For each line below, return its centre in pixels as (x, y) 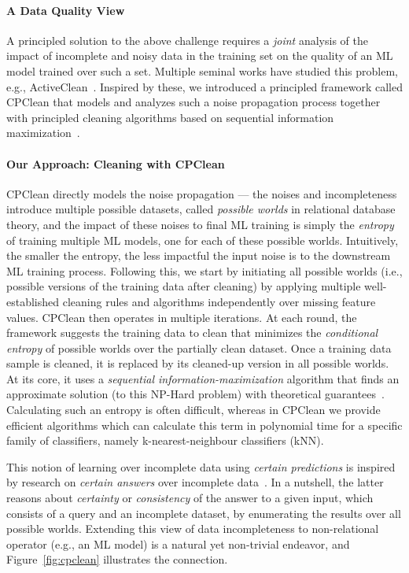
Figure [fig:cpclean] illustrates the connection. (117, 559)
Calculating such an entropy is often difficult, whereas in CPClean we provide (193, 410)
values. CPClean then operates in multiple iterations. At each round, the (182, 317)
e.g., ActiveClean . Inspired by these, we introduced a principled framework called (204, 86)
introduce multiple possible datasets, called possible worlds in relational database (201, 209)
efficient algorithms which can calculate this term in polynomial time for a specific (204, 425)
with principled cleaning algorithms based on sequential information (170, 117)
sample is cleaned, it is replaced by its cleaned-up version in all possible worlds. (198, 363)
